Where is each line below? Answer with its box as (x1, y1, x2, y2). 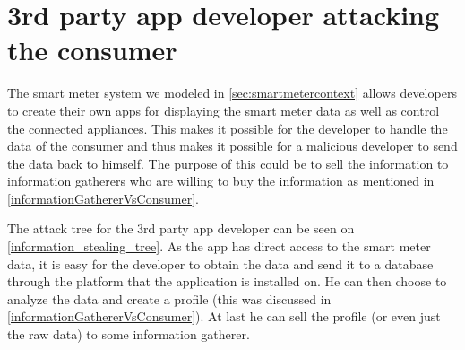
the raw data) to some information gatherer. (7, 325, 250, 344)
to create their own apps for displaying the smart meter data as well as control (7, 101, 440, 119)
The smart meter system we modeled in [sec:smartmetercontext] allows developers (7, 83, 457, 102)
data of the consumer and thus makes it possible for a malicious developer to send (7, 136, 458, 155)
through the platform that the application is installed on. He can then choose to (7, 272, 447, 291)
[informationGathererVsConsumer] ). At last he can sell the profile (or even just (7, 307, 441, 326)
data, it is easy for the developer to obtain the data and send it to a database (7, 254, 434, 273)
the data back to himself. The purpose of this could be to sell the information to (7, 153, 449, 172)
